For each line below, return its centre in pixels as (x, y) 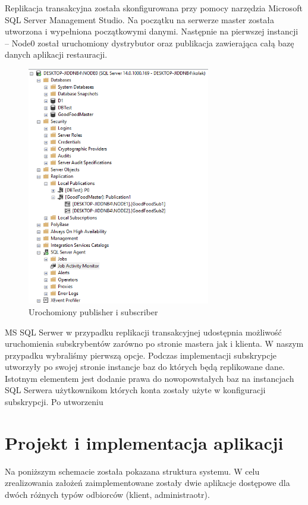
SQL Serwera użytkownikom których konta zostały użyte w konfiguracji (135, 390)
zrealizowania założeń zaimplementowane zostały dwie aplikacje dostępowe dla (147, 483)
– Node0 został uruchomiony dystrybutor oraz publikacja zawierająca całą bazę (150, 43)
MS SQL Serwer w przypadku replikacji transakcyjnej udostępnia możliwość (143, 332)
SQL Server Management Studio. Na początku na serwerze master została (139, 19)
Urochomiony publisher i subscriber (93, 311)
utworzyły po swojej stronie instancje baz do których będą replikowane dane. (145, 367)
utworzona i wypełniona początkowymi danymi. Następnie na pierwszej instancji (152, 31)
